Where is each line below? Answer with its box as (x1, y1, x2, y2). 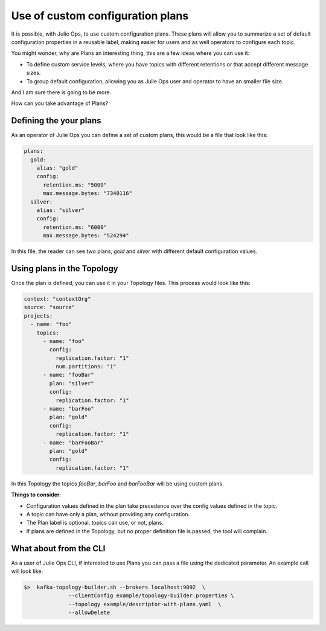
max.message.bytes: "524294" (43, 232, 129, 239)
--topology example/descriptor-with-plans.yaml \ (68, 601, 222, 607)
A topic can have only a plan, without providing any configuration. (26, 510, 190, 517)
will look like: (11, 568, 43, 575)
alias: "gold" (36, 164, 78, 171)
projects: (24, 312, 53, 319)
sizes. (26, 69, 41, 77)
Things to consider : (11, 491, 62, 498)
